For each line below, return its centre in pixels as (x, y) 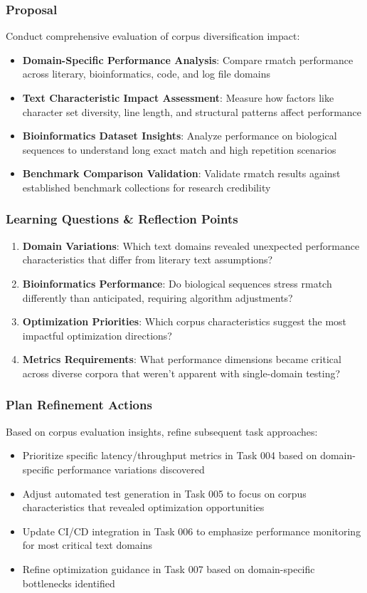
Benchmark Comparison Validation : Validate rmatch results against (181, 173)
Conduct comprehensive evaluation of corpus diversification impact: (153, 36)
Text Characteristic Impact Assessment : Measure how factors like (178, 98)
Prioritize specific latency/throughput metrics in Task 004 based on (170, 455)
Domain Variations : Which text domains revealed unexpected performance (191, 245)
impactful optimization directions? (97, 335)
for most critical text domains (87, 545)
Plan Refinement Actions (79, 405)
